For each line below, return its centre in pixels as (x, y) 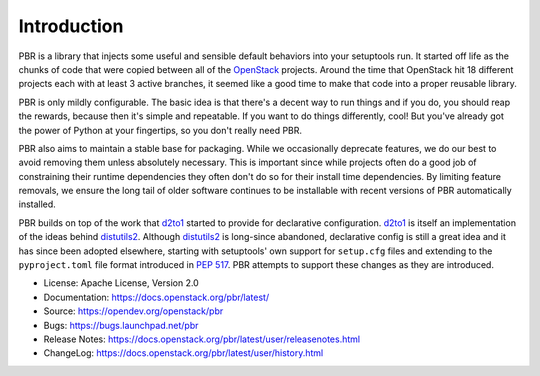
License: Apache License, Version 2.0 (121, 283)
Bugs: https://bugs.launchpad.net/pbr (121, 325)
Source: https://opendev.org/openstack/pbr (133, 311)
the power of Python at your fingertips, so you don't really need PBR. (160, 130)
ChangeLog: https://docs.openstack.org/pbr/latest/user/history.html (183, 353)
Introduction (71, 26)
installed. (37, 204)
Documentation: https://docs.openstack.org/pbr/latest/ (156, 297)
